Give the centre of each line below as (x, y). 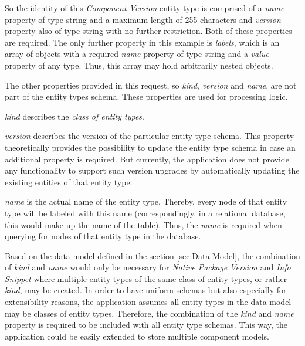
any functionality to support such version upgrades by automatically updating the (152, 170)
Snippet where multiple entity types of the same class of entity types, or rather (146, 278)
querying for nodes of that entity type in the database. (103, 236)
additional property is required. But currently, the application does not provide (147, 159)
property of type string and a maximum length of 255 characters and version (143, 19)
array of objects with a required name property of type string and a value (137, 54)
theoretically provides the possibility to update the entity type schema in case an (150, 147)
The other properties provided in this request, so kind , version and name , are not (151, 85)
